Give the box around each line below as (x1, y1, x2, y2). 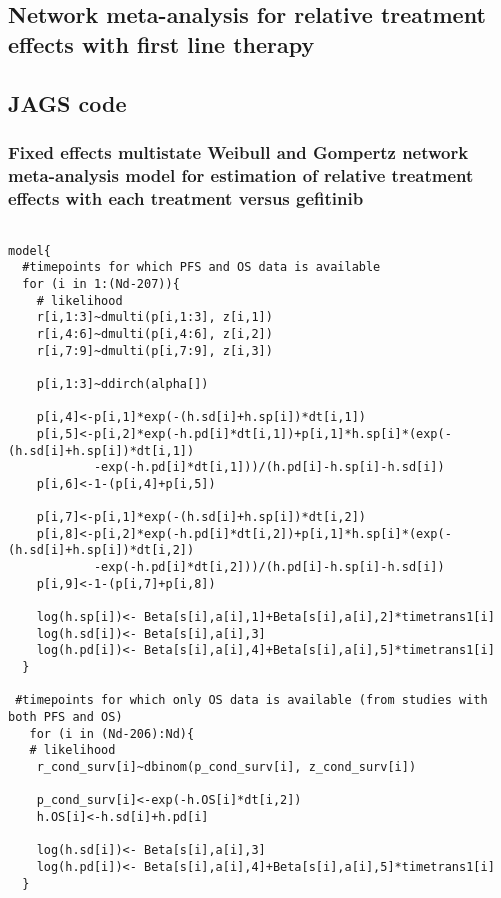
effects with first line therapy (8, 28, 315, 59)
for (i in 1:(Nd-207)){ (22, 276, 180, 291)
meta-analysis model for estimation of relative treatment (8, 162, 474, 187)
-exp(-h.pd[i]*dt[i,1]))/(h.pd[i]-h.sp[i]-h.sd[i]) (93, 460, 445, 475)
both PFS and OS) (8, 710, 123, 725)
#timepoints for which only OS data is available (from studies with (15, 693, 488, 708)
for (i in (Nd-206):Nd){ (29, 726, 195, 741)
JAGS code (8, 87, 127, 118)
